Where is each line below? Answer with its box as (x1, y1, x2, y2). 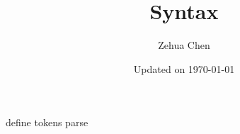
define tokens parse (6, 115, 88, 130)
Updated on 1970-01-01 (133, 61, 235, 76)
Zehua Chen (158, 38, 210, 52)
